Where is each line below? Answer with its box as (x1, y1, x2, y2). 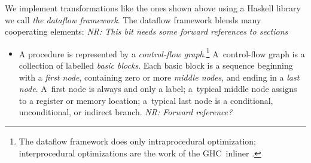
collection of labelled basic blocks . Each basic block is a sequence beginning (19, 59, 293, 72)
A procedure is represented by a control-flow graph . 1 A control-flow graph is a (19, 45, 305, 60)
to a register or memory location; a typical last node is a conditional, (19, 94, 273, 106)
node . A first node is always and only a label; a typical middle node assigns (19, 82, 297, 95)
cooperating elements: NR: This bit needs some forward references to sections (5, 25, 288, 38)
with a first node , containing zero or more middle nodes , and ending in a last (19, 70, 300, 83)
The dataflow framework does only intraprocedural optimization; (19, 135, 256, 147)
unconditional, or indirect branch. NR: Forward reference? (19, 106, 233, 118)
